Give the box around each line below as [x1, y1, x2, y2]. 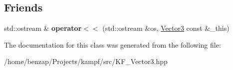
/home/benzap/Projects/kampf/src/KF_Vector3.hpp [4, 56, 168, 67]
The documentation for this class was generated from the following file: [4, 39, 221, 50]
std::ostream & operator [4, 23, 82, 33]
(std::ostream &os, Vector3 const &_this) [102, 23, 230, 33]
